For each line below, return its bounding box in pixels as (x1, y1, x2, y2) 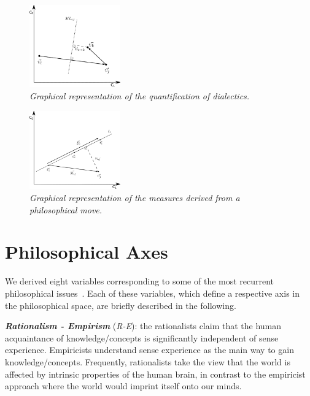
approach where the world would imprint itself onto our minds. (5, 379, 242, 392)
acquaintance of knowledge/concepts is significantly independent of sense (5, 331, 279, 344)
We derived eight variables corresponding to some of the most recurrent (5, 275, 274, 287)
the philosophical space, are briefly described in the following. (5, 299, 236, 311)
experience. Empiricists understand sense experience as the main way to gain (5, 343, 294, 356)
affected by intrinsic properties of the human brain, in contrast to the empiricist (5, 367, 306, 380)
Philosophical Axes (5, 239, 168, 264)
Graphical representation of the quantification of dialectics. (29, 89, 250, 102)
